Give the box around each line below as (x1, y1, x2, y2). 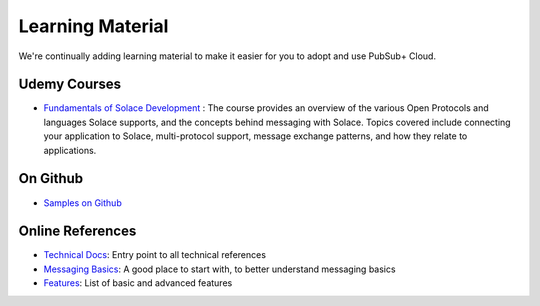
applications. (43, 144, 97, 156)
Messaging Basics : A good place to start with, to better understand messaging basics (43, 263, 396, 275)
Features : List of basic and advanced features (43, 277, 233, 289)
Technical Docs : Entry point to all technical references (43, 249, 267, 261)
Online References (18, 223, 137, 240)
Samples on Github (43, 196, 122, 209)
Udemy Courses (18, 76, 122, 93)
